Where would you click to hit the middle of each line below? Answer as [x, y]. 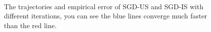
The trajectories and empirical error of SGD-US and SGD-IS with [104, 6]
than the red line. [30, 25]
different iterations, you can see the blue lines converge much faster [106, 16]
